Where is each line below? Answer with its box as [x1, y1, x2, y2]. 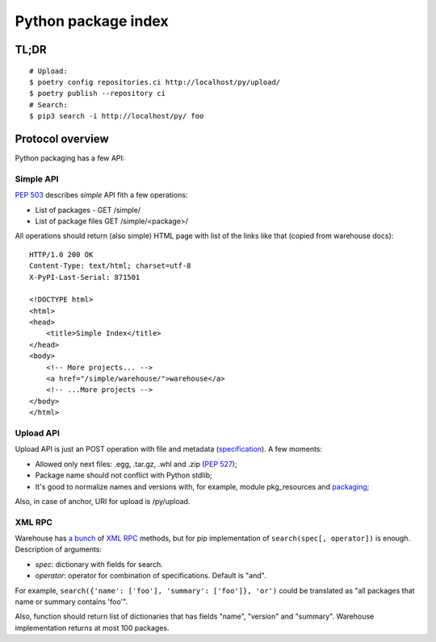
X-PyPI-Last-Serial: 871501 [29, 273, 140, 281]
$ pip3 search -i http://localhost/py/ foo [29, 111, 204, 121]
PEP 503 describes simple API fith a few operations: [15, 190, 188, 200]
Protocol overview [15, 131, 109, 145]
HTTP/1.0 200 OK [29, 250, 94, 259]
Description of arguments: [15, 544, 103, 554]
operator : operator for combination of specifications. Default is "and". [35, 571, 266, 581]
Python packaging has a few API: [15, 153, 125, 163]
